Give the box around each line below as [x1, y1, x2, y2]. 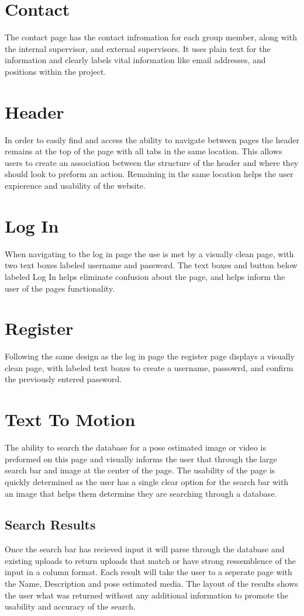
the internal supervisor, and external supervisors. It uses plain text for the [5, 42, 271, 54]
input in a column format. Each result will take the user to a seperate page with [5, 566, 292, 578]
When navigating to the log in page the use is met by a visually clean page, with [5, 247, 294, 259]
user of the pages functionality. [5, 282, 115, 294]
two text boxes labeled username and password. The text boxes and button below [5, 259, 298, 271]
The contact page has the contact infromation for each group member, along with [5, 31, 297, 43]
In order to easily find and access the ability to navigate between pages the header [5, 133, 299, 146]
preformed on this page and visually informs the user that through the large [5, 452, 277, 465]
